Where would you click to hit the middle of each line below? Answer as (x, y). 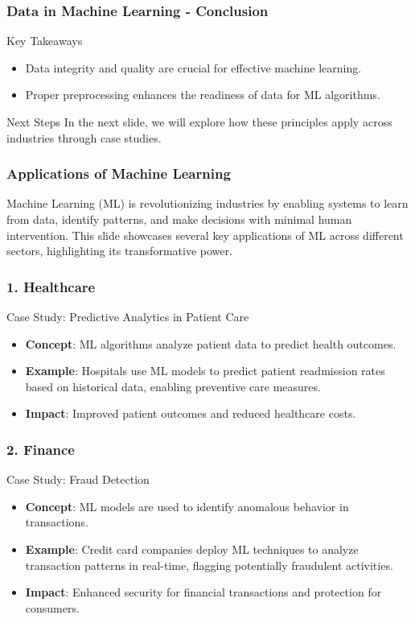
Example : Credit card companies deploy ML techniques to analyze (192, 549)
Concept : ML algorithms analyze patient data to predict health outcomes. (211, 343)
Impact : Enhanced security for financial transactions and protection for (203, 592)
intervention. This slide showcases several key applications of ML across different (205, 235)
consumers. (52, 607)
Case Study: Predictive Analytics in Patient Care (128, 316)
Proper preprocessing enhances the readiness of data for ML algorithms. (203, 95)
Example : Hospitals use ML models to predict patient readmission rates (205, 371)
